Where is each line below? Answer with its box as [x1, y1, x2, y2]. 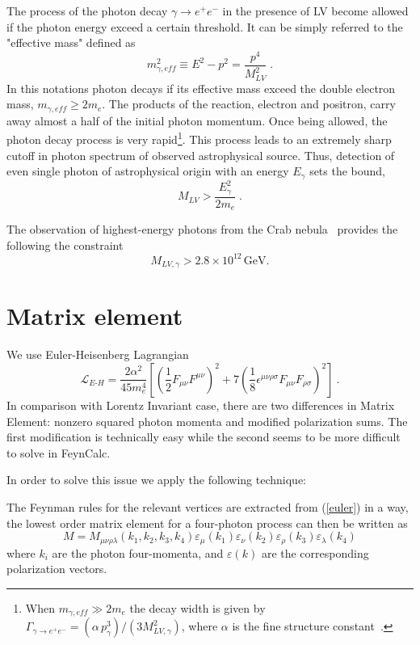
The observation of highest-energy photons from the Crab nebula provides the [6, 221, 398, 238]
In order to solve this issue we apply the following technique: [6, 471, 306, 488]
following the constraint [6, 236, 124, 253]
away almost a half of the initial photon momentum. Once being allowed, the [6, 112, 388, 129]
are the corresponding [261, 544, 369, 561]
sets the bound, [309, 162, 386, 179]
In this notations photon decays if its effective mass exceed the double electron [6, 79, 396, 96]
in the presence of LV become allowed [222, 2, 409, 19]
